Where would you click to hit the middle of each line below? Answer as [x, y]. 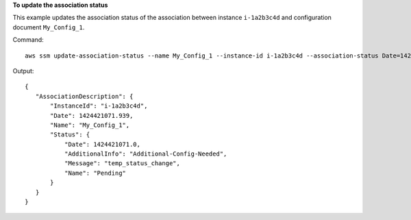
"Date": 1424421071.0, [102, 144]
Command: [28, 40]
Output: [23, 71]
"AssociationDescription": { [84, 96]
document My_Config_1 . [49, 27]
